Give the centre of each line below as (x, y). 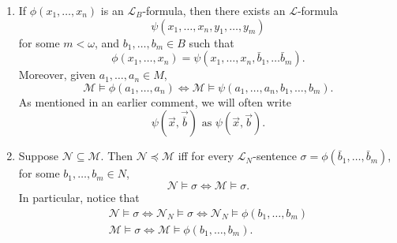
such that (212, 42)
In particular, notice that (79, 197)
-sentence (275, 156)
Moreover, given (57, 75)
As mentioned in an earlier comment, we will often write (155, 101)
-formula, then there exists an (214, 10)
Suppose (39, 156)
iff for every (206, 156)
